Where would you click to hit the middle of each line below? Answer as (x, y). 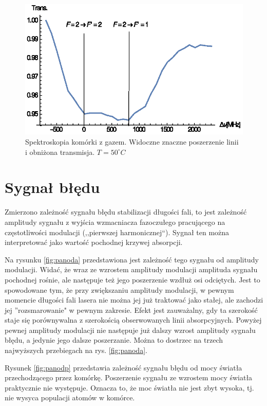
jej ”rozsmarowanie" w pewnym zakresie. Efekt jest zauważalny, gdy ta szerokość (131, 310)
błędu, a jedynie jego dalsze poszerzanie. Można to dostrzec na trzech (114, 340)
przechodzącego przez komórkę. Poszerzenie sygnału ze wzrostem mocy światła (129, 377)
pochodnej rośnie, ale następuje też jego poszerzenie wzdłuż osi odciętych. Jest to (132, 279)
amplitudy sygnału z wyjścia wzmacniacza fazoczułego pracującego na (115, 222)
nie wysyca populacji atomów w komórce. (70, 398)
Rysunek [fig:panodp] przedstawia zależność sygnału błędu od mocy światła (123, 367)
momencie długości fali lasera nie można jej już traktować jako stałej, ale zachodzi (134, 300)
